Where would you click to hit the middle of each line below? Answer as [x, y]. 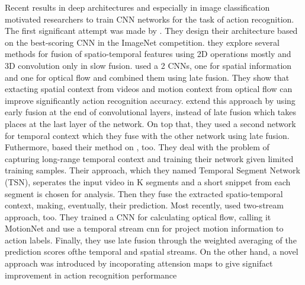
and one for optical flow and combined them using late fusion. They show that [147, 77]
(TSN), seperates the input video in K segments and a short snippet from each [148, 181]
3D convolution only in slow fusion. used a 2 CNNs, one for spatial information [148, 65]
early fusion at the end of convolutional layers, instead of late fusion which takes [151, 112]
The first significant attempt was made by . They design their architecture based [151, 31]
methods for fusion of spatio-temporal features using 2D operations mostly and [148, 54]
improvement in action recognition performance [91, 275]
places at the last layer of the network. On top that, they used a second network [150, 123]
